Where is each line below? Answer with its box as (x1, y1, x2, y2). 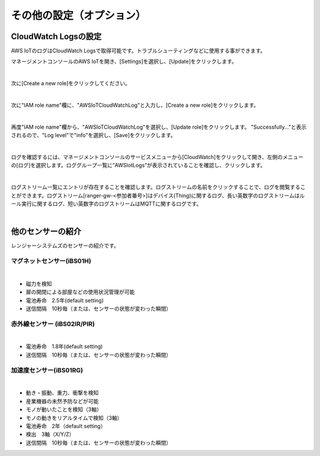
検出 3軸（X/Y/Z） (25, 431, 75, 438)
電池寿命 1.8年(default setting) (25, 343, 103, 350)
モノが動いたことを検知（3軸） (25, 406, 102, 413)
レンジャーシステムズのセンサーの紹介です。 (11, 242, 120, 249)
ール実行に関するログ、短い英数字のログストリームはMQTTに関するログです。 (11, 200, 202, 207)
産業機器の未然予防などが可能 (25, 397, 99, 404)
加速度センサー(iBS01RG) (11, 366, 83, 374)
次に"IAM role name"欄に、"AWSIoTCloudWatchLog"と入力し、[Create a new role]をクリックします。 (11, 101, 259, 109)
